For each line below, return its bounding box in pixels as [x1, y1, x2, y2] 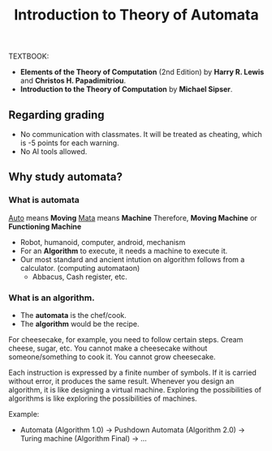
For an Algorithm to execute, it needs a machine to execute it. [19, 246, 228, 256]
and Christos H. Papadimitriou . [19, 75, 127, 86]
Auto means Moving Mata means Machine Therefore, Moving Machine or [8, 213, 257, 222]
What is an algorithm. [8, 292, 95, 303]
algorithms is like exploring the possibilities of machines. [8, 393, 197, 403]
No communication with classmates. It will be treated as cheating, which [19, 130, 262, 139]
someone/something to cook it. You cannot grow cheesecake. [8, 351, 216, 362]
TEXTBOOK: [8, 51, 50, 62]
